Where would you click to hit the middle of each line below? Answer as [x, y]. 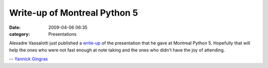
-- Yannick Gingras [29, 59]
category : [20, 34]
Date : [15, 27]
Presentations [63, 34]
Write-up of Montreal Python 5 [74, 13]
